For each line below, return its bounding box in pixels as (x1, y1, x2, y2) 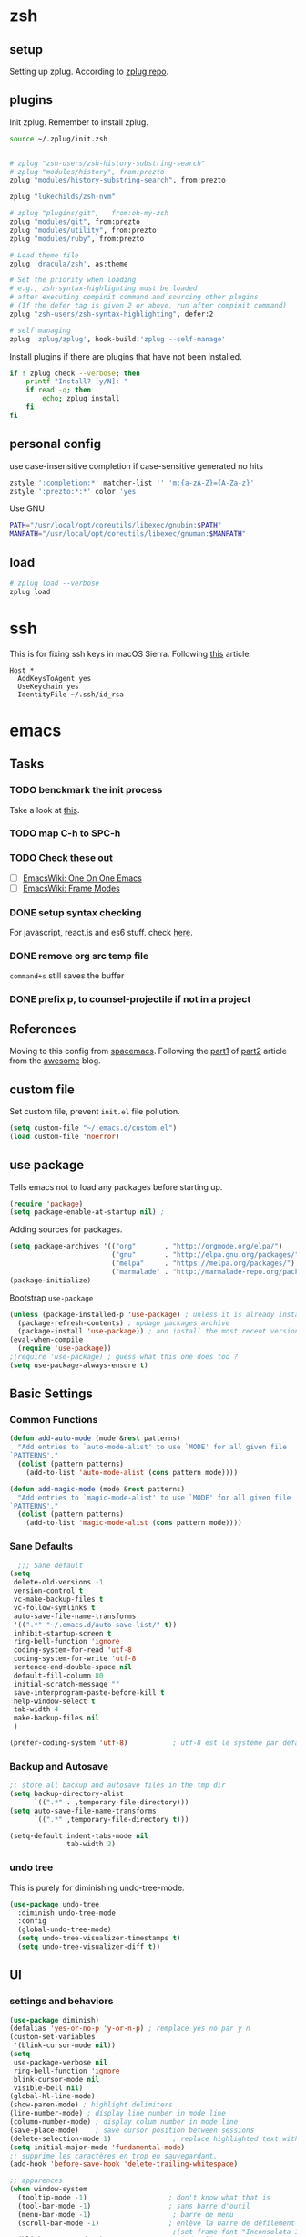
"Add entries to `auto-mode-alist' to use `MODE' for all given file (17, 1443, 287, 1452)
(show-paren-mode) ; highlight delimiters (9, 2100, 173, 2109)
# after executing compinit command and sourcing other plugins (9, 293, 259, 302)
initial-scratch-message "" (13, 1679, 120, 1688)
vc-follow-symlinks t (13, 1603, 96, 1612)
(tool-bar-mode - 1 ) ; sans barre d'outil (17, 2201, 250, 2211)
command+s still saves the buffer (9, 970, 125, 981)
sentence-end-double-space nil (13, 1663, 132, 1672)
